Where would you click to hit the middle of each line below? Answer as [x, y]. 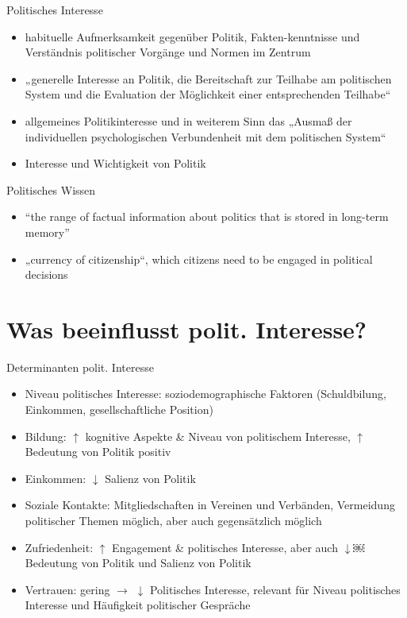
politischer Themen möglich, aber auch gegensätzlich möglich [173, 520]
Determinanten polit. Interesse [80, 367]
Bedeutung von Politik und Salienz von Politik [138, 563]
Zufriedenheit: [59, 547]
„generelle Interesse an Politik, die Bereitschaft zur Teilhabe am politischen [208, 78]
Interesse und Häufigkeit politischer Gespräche [138, 605]
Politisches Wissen [51, 189]
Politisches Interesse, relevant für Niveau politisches [275, 589]
